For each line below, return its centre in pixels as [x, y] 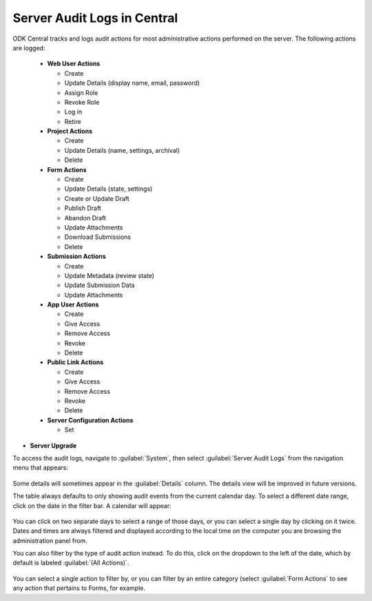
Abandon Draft [85, 218]
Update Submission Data [100, 285]
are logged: [29, 48]
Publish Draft [83, 208]
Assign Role [81, 92]
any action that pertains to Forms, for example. [79, 588]
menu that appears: [41, 467]
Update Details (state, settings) [108, 189]
